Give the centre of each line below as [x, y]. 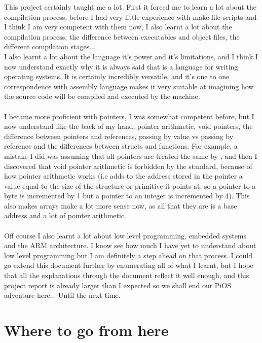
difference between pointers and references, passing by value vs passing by [119, 136]
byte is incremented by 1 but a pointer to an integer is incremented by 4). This [127, 196]
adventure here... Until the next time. [62, 295]
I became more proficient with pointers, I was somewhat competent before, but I [129, 116]
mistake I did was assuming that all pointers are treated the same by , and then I [131, 156]
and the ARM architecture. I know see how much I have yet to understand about [130, 245]
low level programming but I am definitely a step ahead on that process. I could [128, 255]
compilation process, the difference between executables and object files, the [122, 36]
